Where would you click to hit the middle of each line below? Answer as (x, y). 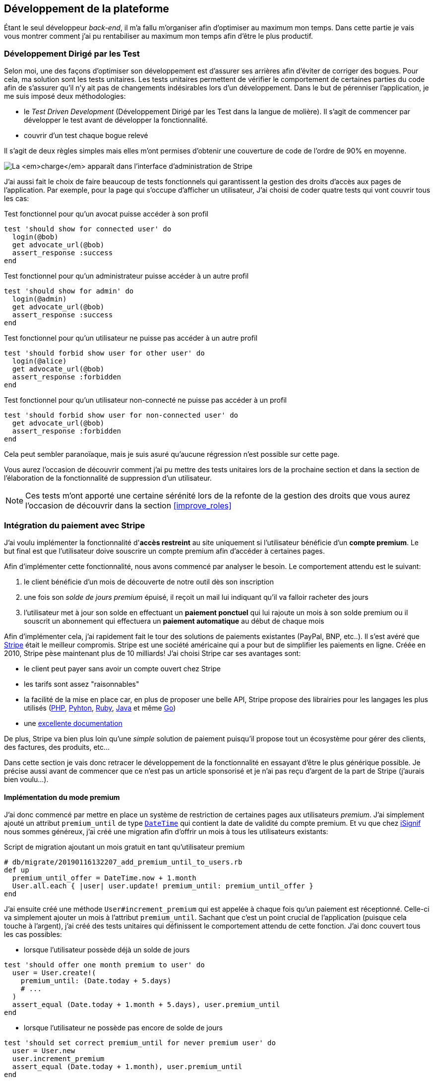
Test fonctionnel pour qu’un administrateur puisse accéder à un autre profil (126, 276)
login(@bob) (35, 237)
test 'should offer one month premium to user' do (104, 965)
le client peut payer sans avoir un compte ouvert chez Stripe (122, 668)
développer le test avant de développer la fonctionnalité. (116, 120)
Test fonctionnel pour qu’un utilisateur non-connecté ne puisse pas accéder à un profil (145, 400)
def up (17, 870)
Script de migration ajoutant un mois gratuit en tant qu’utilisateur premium (124, 847)
